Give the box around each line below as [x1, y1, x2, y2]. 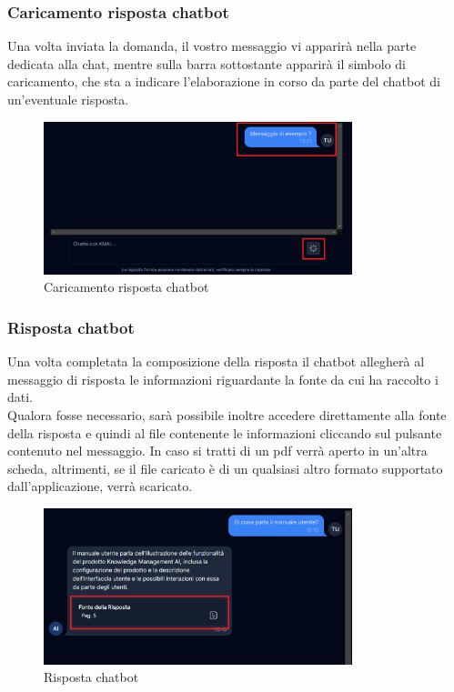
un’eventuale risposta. [7, 90, 129, 108]
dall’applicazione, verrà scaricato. [7, 476, 193, 496]
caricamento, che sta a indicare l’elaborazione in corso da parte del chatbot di [7, 72, 440, 91]
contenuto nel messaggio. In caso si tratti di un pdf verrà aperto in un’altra [7, 441, 428, 460]
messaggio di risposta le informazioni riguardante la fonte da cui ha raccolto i [7, 369, 439, 388]
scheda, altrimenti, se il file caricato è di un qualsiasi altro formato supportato [7, 458, 443, 477]
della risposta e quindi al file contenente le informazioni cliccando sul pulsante [7, 423, 442, 442]
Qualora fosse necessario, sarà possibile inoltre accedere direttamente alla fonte [7, 406, 447, 425]
